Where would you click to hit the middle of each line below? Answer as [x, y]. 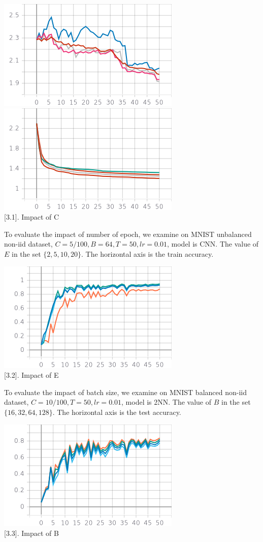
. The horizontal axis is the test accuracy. [117, 412]
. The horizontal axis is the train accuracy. [147, 253]
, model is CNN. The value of [213, 244]
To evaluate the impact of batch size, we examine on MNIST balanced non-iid [125, 392]
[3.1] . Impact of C [32, 217]
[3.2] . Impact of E [31, 375]
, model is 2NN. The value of [167, 402]
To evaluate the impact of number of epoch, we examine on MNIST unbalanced [128, 234]
